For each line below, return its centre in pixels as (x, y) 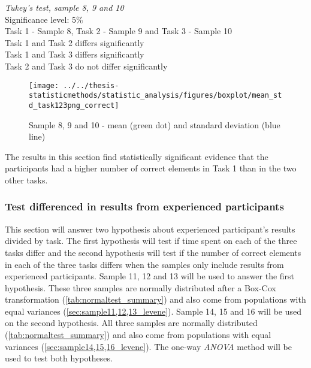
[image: (44, 85)
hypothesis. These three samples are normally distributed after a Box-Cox (141, 287)
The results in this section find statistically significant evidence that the (137, 156)
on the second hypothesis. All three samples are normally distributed (131, 323)
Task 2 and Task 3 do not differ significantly (86, 66)
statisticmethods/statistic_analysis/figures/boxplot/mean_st (155, 96)
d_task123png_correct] (74, 105)
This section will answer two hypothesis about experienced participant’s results (150, 229)
